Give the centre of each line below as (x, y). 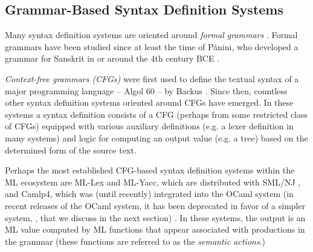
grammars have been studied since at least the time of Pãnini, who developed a (152, 46)
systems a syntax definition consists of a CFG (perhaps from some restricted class (156, 114)
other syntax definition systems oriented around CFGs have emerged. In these (149, 102)
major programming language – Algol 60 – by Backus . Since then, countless (146, 90)
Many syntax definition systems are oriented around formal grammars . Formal (151, 35)
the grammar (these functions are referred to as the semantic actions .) (135, 241)
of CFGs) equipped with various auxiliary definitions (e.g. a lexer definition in (149, 126)
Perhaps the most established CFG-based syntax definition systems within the (150, 170)
